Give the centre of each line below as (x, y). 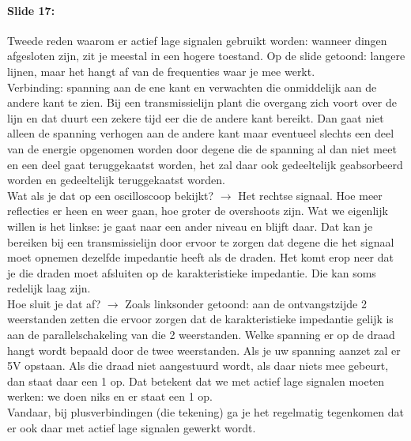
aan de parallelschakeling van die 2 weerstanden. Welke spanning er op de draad (201, 335)
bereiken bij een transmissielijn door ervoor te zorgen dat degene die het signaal (201, 241)
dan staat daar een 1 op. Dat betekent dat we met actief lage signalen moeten (196, 381)
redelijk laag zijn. (49, 288)
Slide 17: (31, 10)
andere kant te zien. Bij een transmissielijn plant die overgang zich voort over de (202, 102)
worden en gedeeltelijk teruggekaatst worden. (116, 180)
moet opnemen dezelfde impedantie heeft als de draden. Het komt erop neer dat (200, 257)
